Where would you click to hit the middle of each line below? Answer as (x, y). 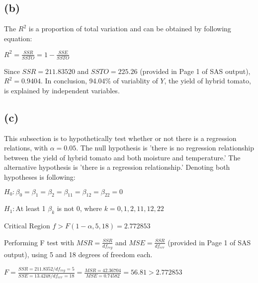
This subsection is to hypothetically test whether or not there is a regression (120, 138)
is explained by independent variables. (62, 90)
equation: (18, 38)
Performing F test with (39, 242)
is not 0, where (80, 208)
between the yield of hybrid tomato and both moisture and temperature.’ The (122, 157)
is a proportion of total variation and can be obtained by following (130, 29)
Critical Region (27, 226)
